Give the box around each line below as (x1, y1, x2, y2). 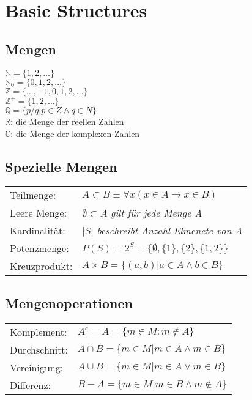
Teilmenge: (10, 188, 56, 202)
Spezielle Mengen (5, 157, 117, 176)
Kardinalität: (10, 223, 65, 238)
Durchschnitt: (10, 342, 69, 357)
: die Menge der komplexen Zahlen (10, 127, 140, 139)
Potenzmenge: (10, 241, 69, 256)
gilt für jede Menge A (111, 206, 202, 220)
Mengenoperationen (5, 293, 133, 312)
